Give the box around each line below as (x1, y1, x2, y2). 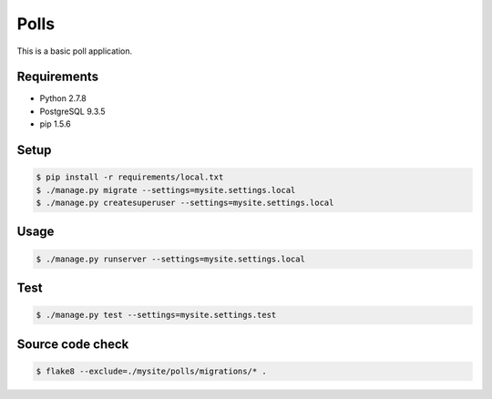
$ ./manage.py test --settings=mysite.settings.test (36, 310, 277, 321)
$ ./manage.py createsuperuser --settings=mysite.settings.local (36, 198, 334, 209)
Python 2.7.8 (39, 93, 87, 104)
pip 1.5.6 (39, 118, 72, 129)
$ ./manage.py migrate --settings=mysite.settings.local (36, 185, 296, 195)
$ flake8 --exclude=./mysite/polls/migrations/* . (36, 365, 268, 376)
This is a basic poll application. (16, 46, 132, 56)
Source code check (16, 336, 129, 352)
